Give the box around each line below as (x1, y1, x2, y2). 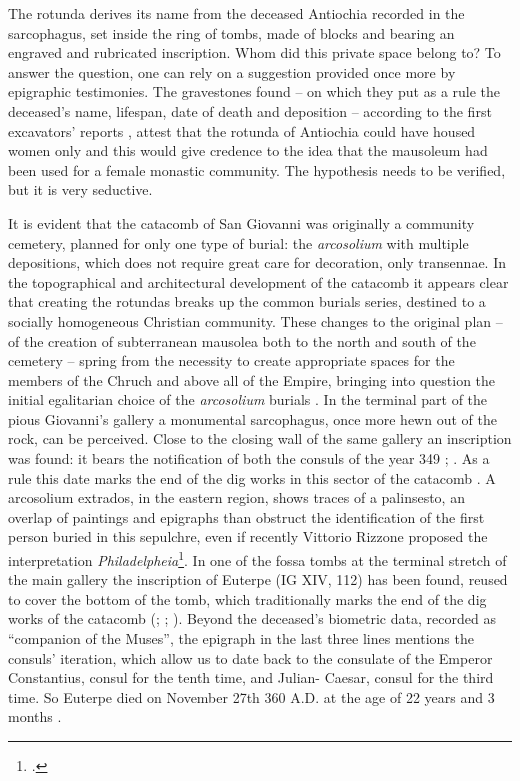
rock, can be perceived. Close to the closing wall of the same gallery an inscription (8, 428, 512, 449)
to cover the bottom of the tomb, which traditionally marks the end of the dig (8, 588, 487, 609)
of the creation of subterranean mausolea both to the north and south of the (8, 330, 476, 351)
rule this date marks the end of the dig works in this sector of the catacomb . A (8, 467, 496, 488)
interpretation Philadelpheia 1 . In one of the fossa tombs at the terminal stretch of (8, 547, 507, 570)
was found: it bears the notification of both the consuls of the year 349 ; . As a (8, 448, 490, 469)
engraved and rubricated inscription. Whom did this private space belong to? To (8, 42, 501, 63)
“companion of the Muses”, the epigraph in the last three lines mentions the (8, 628, 474, 649)
